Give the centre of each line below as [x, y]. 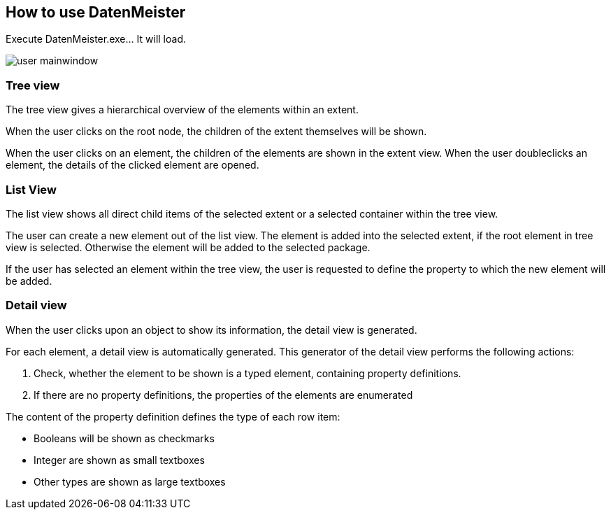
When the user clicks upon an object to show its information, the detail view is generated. [211, 330]
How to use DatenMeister [96, 12]
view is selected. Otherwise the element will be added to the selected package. [188, 247]
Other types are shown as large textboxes [130, 481]
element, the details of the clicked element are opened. [132, 165]
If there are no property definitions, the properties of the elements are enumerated [223, 395]
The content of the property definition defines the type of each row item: [173, 416]
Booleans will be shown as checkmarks [124, 438]
